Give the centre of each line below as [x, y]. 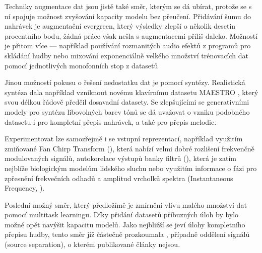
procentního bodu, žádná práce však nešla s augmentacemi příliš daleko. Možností [131, 35]
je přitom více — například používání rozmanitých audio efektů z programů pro [128, 46]
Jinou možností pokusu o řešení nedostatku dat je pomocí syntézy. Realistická [125, 82]
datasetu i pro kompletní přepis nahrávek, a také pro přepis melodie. [111, 121]
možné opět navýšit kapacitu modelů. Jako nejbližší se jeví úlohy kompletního [125, 224]
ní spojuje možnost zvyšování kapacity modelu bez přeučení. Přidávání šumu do [128, 16]
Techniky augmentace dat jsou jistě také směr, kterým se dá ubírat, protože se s [128, 6]
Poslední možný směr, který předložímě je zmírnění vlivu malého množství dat [126, 204]
